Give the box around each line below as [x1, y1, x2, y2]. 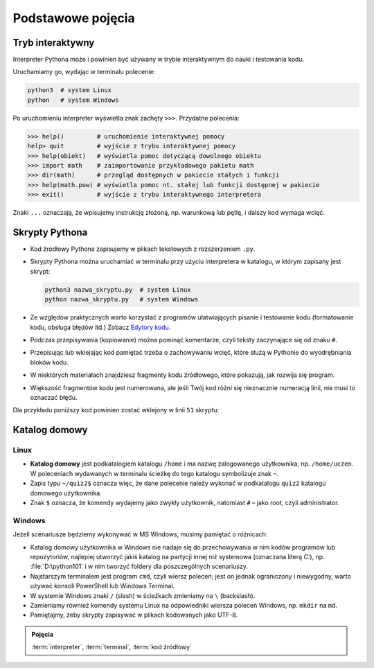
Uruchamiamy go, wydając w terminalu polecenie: [12, 68, 156, 76]
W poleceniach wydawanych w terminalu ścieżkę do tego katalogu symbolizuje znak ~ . [30, 469, 279, 477]
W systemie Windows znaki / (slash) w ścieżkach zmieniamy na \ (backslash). [30, 591, 256, 599]
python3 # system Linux [27, 87, 112, 94]
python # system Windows [27, 96, 119, 104]
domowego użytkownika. [30, 489, 102, 497]
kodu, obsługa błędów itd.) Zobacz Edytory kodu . [30, 323, 171, 331]
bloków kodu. [30, 358, 69, 367]
